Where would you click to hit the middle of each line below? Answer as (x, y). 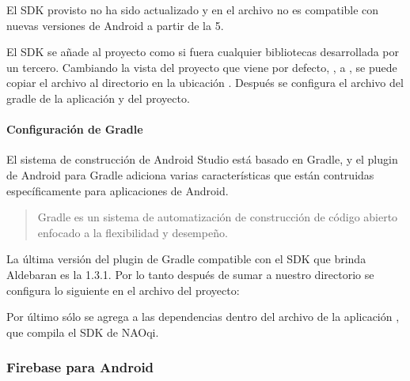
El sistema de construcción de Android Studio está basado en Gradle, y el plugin (202, 159)
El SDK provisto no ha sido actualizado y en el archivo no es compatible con (193, 9)
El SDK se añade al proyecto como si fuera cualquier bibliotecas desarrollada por (203, 52)
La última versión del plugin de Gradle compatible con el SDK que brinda (186, 259)
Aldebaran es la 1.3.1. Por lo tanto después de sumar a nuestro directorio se (190, 274)
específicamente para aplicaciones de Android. (118, 190)
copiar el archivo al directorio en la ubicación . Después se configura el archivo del (205, 83)
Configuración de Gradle (75, 129)
